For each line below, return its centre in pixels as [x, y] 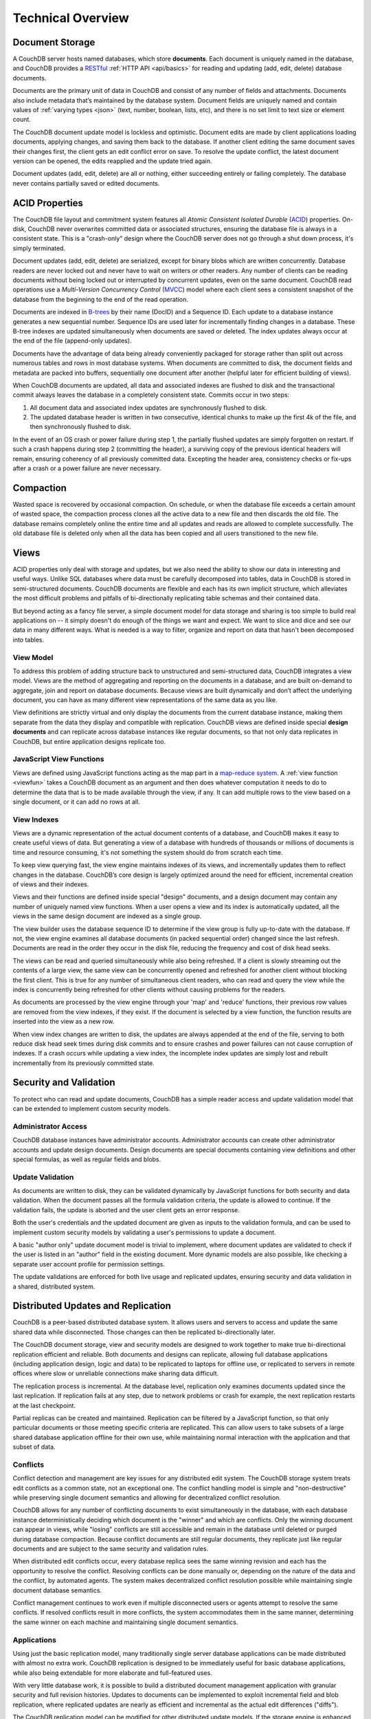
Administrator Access [50, 1126]
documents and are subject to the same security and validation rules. [111, 1549]
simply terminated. [39, 248]
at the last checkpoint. [44, 1405]
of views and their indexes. [51, 884]
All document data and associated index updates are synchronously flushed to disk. [148, 407]
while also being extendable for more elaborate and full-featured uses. [112, 1673]
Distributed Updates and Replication [92, 1306]
